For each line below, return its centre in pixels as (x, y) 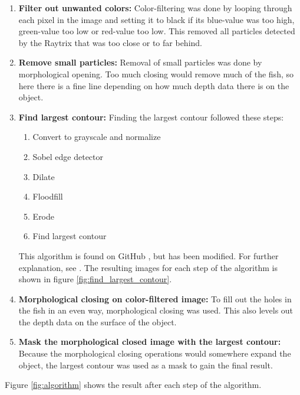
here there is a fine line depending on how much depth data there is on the (154, 85)
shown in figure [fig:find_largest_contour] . (95, 279)
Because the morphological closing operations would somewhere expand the (155, 353)
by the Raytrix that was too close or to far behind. (110, 42)
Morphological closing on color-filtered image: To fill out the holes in (155, 298)
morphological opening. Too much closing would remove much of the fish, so (156, 74)
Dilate (44, 176)
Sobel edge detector (68, 156)
